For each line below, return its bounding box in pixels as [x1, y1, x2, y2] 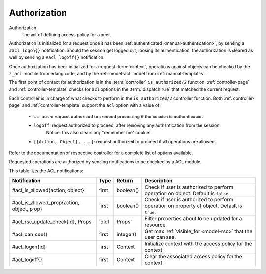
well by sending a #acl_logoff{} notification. [9, 54, 105, 60]
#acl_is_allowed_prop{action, [12, 199, 80, 206]
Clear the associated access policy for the [144, 253, 242, 260]
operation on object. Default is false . [144, 190, 230, 196]
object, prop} [12, 205, 43, 212]
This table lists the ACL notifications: [9, 168, 84, 174]
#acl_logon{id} [12, 243, 46, 250]
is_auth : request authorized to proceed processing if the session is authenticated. [33, 114, 203, 119]
